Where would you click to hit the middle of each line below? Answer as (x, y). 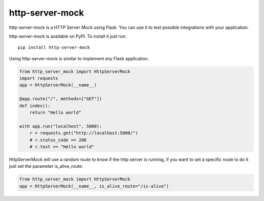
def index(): (35, 106)
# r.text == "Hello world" (62, 147)
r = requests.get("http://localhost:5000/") (84, 133)
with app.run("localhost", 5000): (61, 126)
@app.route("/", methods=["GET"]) (61, 99)
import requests (39, 78)
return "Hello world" (55, 113)
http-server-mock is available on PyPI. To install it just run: (68, 36)
